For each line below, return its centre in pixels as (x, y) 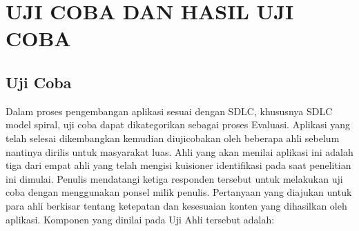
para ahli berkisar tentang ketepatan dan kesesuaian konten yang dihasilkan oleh (176, 205)
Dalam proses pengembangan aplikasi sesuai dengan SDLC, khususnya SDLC (169, 111)
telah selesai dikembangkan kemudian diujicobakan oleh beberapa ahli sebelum (173, 138)
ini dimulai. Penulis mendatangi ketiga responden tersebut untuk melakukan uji (174, 178)
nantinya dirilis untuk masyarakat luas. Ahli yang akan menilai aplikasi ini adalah (179, 151)
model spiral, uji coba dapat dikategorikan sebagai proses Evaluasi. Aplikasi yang (178, 124)
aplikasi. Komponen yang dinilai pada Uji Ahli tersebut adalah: (140, 219)
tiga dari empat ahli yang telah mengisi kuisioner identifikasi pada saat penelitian (178, 165)
